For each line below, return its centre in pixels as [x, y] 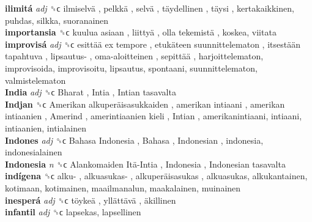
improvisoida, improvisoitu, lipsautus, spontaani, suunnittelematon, [131, 68]
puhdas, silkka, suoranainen [57, 20]
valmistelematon [35, 80]
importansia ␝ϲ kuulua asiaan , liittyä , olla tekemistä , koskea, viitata [141, 32]
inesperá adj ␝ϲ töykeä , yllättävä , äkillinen [91, 200]
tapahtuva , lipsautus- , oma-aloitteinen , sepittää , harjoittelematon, [134, 56]
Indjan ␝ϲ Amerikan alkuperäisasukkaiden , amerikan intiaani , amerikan [145, 104]
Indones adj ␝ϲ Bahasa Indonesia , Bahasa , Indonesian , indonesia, [134, 140]
